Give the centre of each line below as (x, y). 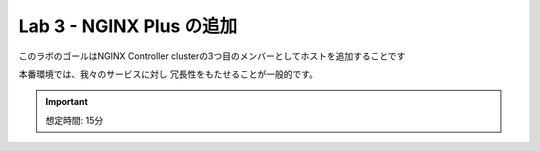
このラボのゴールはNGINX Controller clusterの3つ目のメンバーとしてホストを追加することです (212, 56)
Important (67, 102)
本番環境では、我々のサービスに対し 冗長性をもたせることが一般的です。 (168, 74)
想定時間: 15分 (74, 120)
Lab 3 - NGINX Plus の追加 (128, 26)
